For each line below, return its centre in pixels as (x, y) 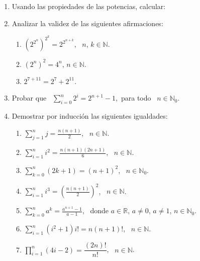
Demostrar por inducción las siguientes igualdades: (90, 116)
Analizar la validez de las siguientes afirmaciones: (87, 23)
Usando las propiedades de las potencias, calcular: (89, 6)
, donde (95, 210)
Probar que (29, 98)
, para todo (133, 98)
